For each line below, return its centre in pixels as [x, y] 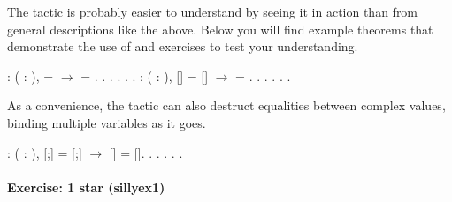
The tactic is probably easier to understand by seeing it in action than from [213, 11]
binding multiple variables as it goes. [107, 122]
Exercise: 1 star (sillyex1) [86, 187]
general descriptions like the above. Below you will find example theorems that [220, 29]
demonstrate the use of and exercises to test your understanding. [183, 46]
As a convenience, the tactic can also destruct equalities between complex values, [226, 105]
